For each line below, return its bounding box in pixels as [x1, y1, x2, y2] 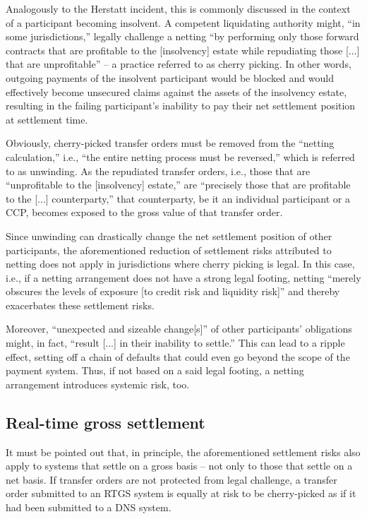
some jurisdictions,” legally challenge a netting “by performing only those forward [6, 29, 359, 44]
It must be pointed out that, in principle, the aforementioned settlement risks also [6, 444, 361, 459]
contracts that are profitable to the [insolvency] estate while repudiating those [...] [6, 42, 360, 57]
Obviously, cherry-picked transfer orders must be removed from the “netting [6, 136, 335, 150]
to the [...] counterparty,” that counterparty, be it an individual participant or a [6, 191, 350, 205]
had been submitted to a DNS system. [6, 500, 172, 515]
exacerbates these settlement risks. [6, 297, 155, 312]
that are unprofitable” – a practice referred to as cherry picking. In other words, [6, 56, 351, 71]
